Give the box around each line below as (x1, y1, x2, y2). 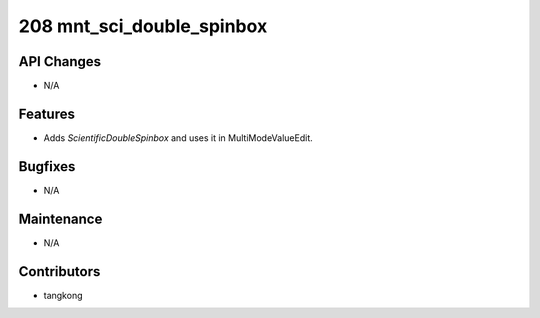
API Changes (18, 53, 102, 70)
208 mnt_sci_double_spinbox (18, 15, 268, 37)
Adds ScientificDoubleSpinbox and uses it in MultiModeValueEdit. (43, 131, 314, 144)
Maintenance (18, 210, 103, 227)
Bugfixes (18, 158, 76, 175)
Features (18, 105, 75, 122)
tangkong (43, 289, 83, 301)
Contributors (18, 263, 101, 280)
